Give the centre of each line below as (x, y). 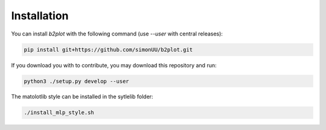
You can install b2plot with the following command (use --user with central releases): (117, 34)
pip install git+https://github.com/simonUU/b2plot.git (108, 49)
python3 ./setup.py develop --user (76, 81)
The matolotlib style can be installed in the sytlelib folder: (82, 97)
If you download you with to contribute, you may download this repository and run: (114, 65)
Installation (40, 16)
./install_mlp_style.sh (59, 113)
